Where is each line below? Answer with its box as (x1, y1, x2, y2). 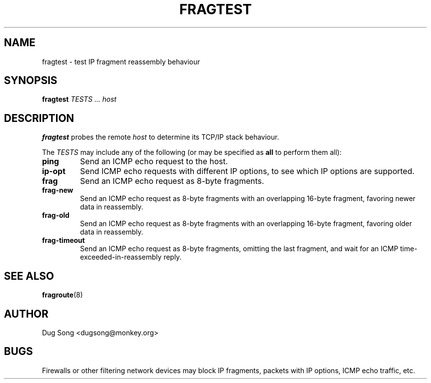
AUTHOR (4, 307, 49, 320)
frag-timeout (42, 236, 85, 245)
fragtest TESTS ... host (42, 95, 117, 104)
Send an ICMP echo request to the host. (80, 156, 228, 167)
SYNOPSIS (4, 74, 58, 87)
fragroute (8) (42, 291, 83, 299)
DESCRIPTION (4, 112, 74, 124)
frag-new (42, 186, 73, 195)
